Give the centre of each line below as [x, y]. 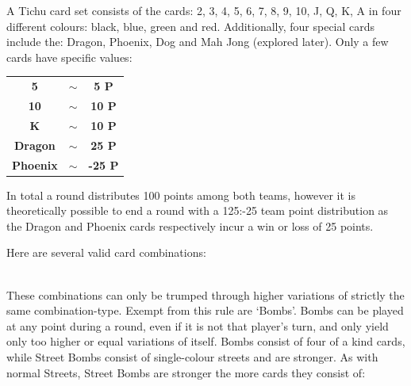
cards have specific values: [69, 57]
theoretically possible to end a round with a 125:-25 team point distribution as [198, 210]
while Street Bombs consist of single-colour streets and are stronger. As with [192, 356]
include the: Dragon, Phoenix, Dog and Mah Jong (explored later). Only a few [198, 42]
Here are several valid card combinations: [106, 252]
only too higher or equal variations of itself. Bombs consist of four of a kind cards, [206, 341]
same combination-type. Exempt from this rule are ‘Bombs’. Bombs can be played [205, 310]
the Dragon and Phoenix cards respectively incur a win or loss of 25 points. [190, 225]
